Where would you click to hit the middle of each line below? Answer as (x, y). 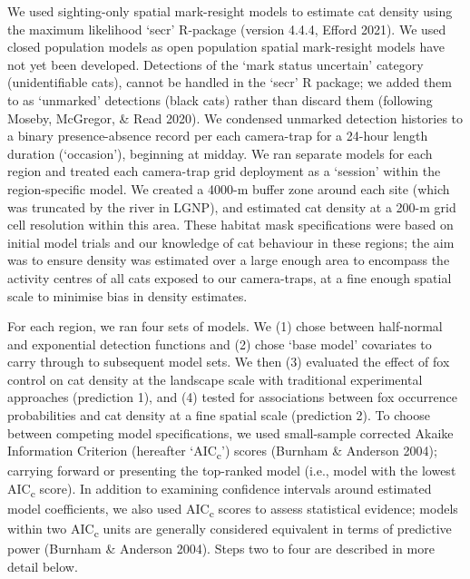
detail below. (43, 566)
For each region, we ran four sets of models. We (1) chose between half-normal (225, 326)
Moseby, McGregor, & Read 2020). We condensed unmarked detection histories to (235, 118)
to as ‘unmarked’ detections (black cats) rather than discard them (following (220, 99)
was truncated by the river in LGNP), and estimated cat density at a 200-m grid (232, 206)
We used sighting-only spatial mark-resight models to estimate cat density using (230, 11)
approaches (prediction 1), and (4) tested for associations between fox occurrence (233, 397)
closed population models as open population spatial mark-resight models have (226, 47)
